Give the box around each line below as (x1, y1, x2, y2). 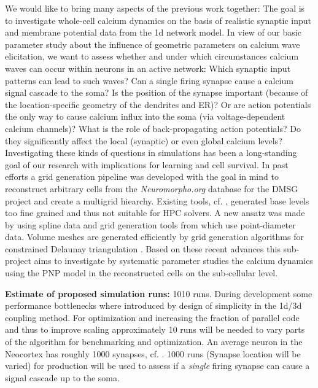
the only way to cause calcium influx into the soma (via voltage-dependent (5, 110, 285, 123)
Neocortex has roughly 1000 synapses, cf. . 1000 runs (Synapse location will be (5, 347, 301, 360)
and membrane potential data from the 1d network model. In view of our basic (5, 26, 301, 39)
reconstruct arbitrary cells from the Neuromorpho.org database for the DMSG (5, 182, 298, 195)
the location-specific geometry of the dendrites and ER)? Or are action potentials (5, 98, 311, 111)
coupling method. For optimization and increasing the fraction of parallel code (5, 311, 300, 324)
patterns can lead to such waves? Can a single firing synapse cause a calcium (5, 74, 293, 87)
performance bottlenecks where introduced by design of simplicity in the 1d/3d (5, 299, 302, 312)
